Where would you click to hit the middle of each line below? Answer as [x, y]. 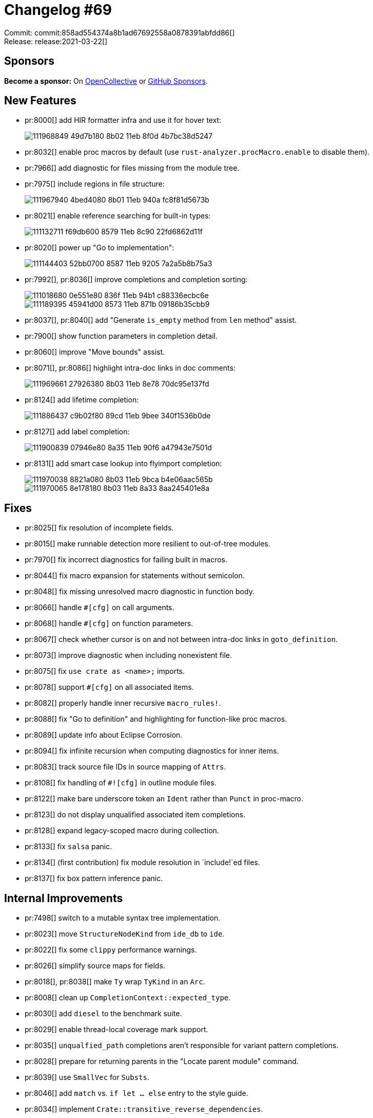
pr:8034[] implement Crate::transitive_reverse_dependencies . [144, 1109]
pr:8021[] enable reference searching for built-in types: [118, 216]
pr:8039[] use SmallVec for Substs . [87, 1077]
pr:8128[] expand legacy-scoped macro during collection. [122, 831]
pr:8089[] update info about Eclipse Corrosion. [104, 735]
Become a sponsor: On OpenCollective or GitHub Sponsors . [106, 81]
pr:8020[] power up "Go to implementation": [100, 248]
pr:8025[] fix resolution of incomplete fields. [99, 528]
